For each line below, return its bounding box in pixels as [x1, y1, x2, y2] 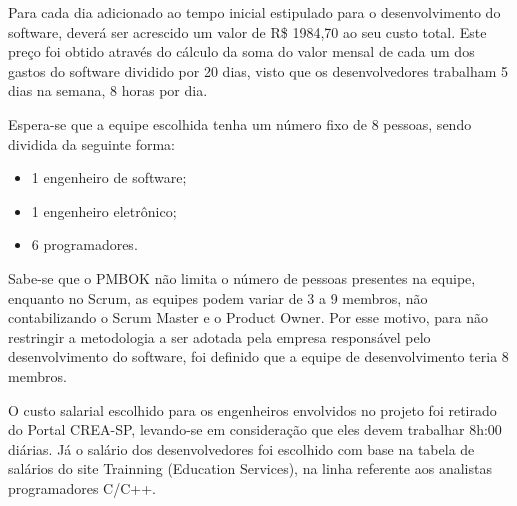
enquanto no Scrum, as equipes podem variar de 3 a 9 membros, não [8, 287, 428, 308]
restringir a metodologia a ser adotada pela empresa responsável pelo [8, 326, 431, 347]
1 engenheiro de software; [31, 167, 187, 188]
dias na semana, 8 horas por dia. [8, 80, 208, 101]
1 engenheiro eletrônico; [31, 200, 177, 221]
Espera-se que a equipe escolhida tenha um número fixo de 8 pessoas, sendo [8, 113, 472, 134]
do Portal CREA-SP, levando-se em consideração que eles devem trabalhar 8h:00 [8, 419, 502, 440]
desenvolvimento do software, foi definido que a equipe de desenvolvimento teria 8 [8, 346, 509, 367]
